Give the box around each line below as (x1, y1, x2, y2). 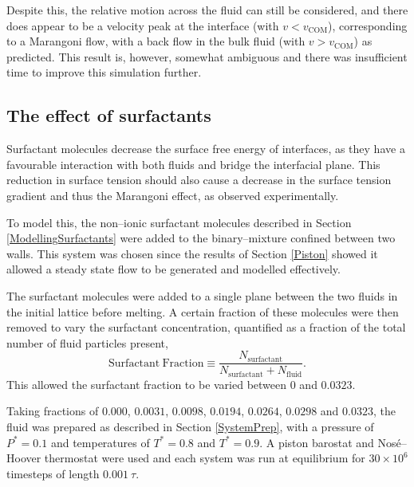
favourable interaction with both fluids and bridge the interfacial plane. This (6, 155, 380, 172)
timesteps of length (6, 465, 100, 481)
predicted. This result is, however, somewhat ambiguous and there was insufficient (6, 48, 408, 65)
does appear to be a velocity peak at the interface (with (6, 17, 279, 33)
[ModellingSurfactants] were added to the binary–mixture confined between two (6, 230, 396, 246)
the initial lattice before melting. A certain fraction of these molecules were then (6, 303, 399, 320)
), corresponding (327, 17, 408, 33)
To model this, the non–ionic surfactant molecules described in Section (6, 214, 352, 230)
